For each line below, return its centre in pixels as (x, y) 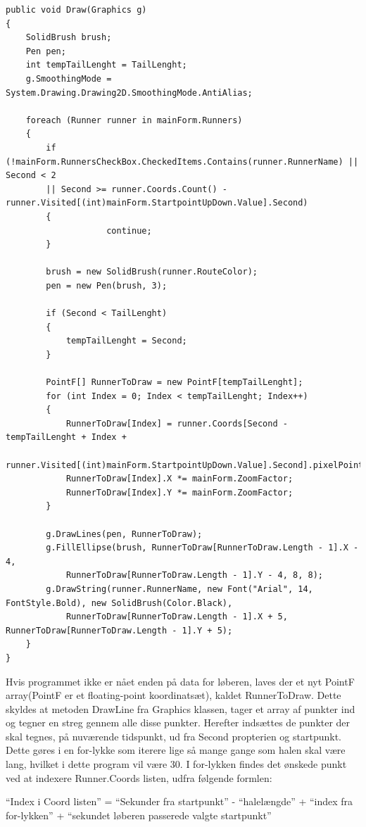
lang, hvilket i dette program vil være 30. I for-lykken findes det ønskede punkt (176, 764)
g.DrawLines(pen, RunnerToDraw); (124, 534)
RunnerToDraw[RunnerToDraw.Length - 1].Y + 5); (119, 630)
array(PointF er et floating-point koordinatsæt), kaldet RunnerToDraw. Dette (173, 695)
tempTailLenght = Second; (126, 341)
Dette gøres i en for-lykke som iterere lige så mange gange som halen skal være (176, 750)
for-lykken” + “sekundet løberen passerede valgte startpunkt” (139, 815)
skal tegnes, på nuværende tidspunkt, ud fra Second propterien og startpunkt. (173, 736)
